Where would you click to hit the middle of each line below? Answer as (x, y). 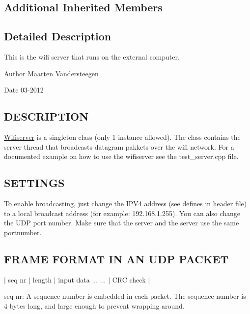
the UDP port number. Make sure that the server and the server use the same (122, 223)
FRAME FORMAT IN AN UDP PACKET (116, 259)
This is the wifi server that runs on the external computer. (92, 56)
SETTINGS (34, 183)
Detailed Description (58, 36)
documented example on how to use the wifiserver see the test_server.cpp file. (121, 156)
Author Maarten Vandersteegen (51, 73)
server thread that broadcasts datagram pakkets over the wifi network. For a (119, 146)
